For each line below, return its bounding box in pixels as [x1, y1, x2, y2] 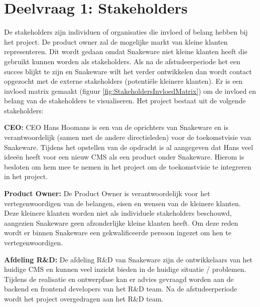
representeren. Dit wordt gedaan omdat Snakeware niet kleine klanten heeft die [4, 46, 248, 57]
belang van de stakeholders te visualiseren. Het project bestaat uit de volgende [4, 95, 246, 106]
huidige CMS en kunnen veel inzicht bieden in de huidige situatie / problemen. [4, 264, 246, 274]
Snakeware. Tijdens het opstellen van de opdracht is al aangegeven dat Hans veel [4, 141, 253, 152]
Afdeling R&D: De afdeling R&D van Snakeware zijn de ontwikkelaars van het [4, 254, 252, 264]
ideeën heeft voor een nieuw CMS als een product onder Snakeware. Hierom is [4, 151, 244, 162]
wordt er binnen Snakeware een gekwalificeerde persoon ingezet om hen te [4, 227, 231, 238]
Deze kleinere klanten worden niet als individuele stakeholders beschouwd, [4, 208, 232, 218]
